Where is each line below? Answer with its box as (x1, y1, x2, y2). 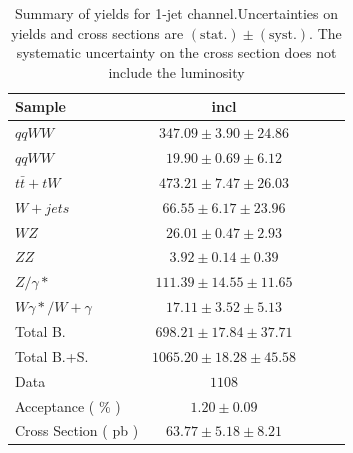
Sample (15, 96, 66, 117)
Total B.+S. (15, 345, 89, 366)
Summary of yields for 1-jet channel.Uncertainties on (14, 3, 339, 23)
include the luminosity (108, 61, 245, 82)
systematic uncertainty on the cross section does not (16, 42, 337, 63)
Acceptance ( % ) (15, 395, 121, 416)
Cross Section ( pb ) (15, 420, 139, 441)
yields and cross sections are (11, 22, 184, 43)
